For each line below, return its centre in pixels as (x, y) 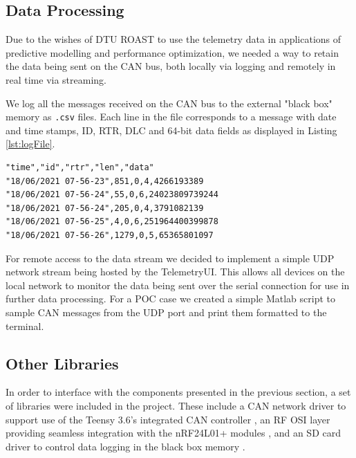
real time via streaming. (56, 79)
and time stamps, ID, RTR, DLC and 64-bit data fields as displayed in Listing (171, 130)
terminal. (25, 326)
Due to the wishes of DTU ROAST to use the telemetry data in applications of (174, 39)
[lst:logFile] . (30, 144)
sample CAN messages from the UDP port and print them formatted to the (166, 312)
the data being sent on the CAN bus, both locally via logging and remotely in (171, 66)
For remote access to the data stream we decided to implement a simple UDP (170, 258)
